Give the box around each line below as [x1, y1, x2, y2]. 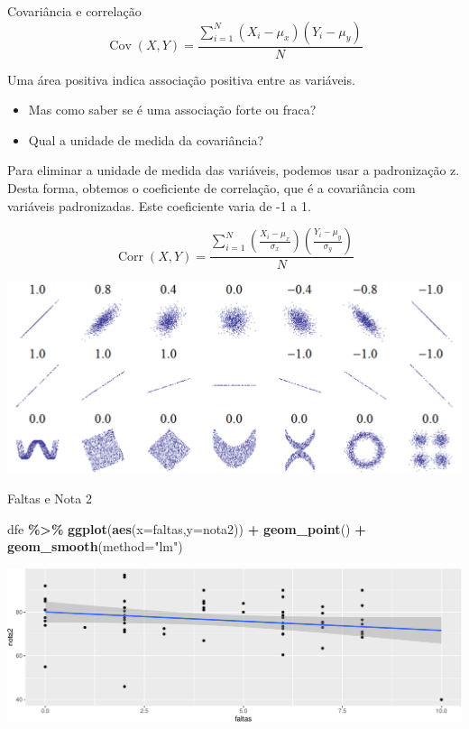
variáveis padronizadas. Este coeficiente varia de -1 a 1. [7, 196, 311, 215]
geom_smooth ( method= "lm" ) [7, 537, 183, 556]
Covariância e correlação [7, 2, 142, 20]
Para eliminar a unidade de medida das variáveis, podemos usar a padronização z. [7, 161, 460, 180]
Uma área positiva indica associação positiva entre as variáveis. [7, 69, 355, 88]
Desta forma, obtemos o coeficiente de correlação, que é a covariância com [7, 179, 416, 197]
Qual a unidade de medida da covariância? [28, 130, 264, 149]
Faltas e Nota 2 [7, 488, 92, 507]
